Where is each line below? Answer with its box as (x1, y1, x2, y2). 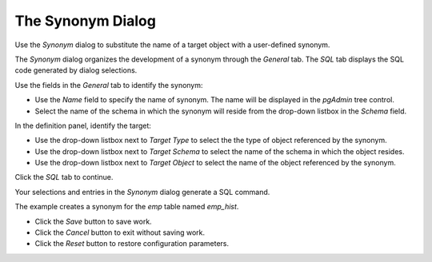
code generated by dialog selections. (14, 65, 138, 75)
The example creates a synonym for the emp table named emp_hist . (14, 202, 239, 212)
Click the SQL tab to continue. (14, 173, 114, 182)
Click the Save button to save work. (34, 216, 152, 226)
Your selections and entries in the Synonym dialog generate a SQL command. (14, 187, 270, 196)
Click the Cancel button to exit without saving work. (34, 228, 206, 237)
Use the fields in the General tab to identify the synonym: (14, 80, 203, 89)
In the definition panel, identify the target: (14, 121, 152, 130)
